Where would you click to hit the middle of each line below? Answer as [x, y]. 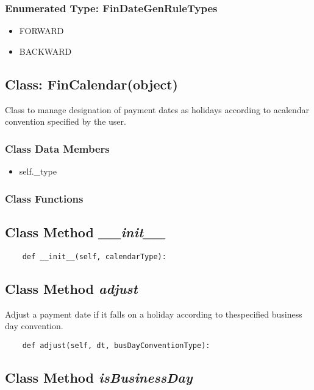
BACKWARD [45, 51]
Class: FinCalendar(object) [92, 84]
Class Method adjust [71, 288]
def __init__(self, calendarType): [94, 256]
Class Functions [44, 198]
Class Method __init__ [85, 232]
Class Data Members [57, 148]
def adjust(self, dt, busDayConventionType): [116, 345]
